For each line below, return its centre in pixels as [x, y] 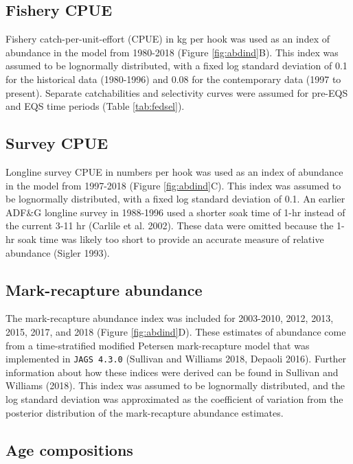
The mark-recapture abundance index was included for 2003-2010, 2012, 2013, [170, 318]
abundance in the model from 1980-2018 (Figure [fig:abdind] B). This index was [172, 52]
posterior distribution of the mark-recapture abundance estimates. [145, 412]
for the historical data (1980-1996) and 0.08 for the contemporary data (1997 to [173, 79]
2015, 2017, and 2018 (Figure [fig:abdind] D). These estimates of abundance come [176, 331]
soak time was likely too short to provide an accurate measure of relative [171, 239]
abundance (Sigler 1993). [58, 252]
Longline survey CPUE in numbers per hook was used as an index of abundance [174, 171]
